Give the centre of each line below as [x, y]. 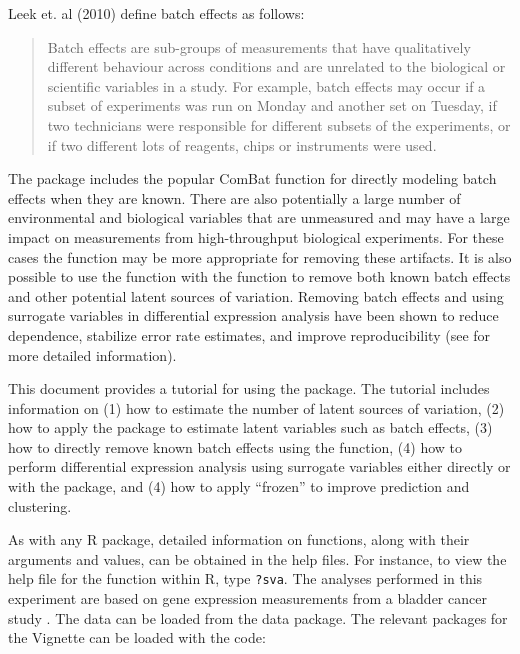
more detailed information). [92, 354]
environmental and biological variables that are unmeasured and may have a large [259, 217]
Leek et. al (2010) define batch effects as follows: [156, 13]
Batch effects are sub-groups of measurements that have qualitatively [259, 46]
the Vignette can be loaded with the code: [137, 637]
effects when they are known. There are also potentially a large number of [234, 197]
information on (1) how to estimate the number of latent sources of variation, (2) [256, 407]
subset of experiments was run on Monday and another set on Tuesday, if [272, 105]
